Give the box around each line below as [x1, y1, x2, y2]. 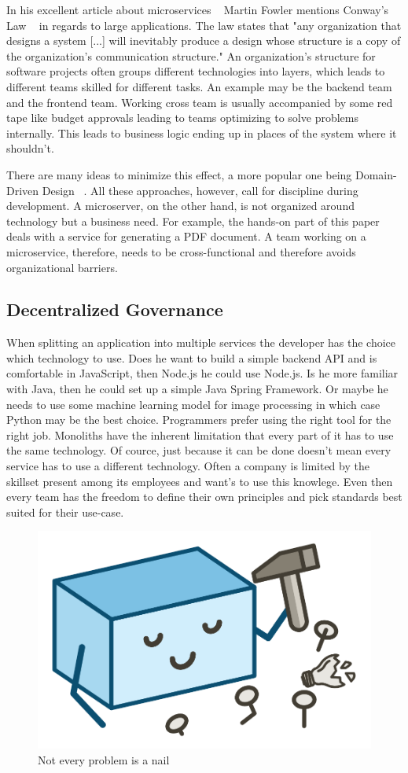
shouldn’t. [6, 140, 54, 156]
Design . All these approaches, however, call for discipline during [42, 182, 358, 198]
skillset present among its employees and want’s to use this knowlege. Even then [6, 473, 393, 489]
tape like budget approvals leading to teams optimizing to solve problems [6, 109, 358, 126]
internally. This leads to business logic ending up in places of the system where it [6, 124, 397, 141]
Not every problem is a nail [38, 751, 170, 767]
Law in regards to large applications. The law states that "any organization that [6, 17, 402, 33]
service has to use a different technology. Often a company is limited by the [6, 458, 369, 474]
